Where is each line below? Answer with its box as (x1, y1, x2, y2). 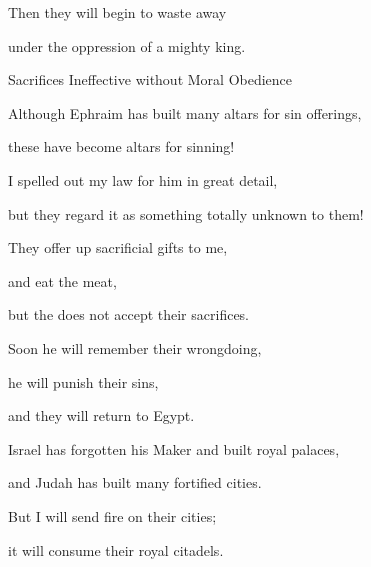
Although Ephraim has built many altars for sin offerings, (8, 102, 362, 123)
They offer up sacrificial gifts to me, (8, 237, 228, 258)
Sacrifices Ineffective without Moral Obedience (8, 69, 293, 90)
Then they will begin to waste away (8, 2, 227, 22)
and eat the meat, (8, 270, 117, 291)
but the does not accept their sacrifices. (8, 304, 250, 325)
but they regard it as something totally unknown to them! (8, 203, 364, 224)
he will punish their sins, (8, 371, 159, 392)
